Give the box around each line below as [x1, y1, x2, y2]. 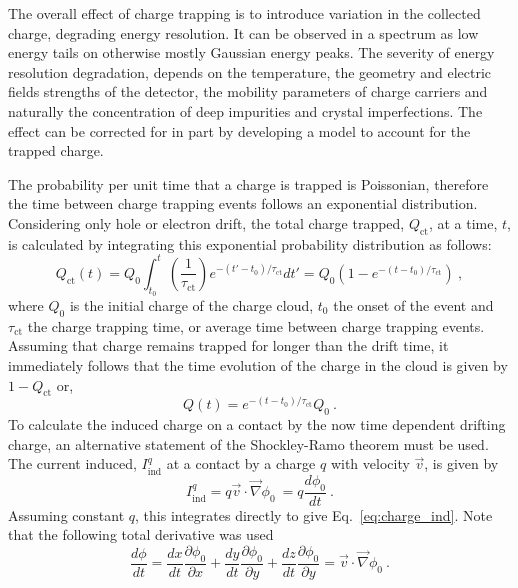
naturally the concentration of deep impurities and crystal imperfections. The [8, 100, 483, 121]
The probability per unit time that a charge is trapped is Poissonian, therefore [8, 173, 489, 194]
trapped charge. [8, 140, 104, 161]
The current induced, [8, 453, 137, 474]
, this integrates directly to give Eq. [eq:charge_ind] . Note [135, 504, 493, 525]
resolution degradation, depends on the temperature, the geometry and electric [8, 61, 492, 82]
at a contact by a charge [166, 453, 316, 474]
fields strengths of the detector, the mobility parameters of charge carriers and [8, 81, 488, 102]
